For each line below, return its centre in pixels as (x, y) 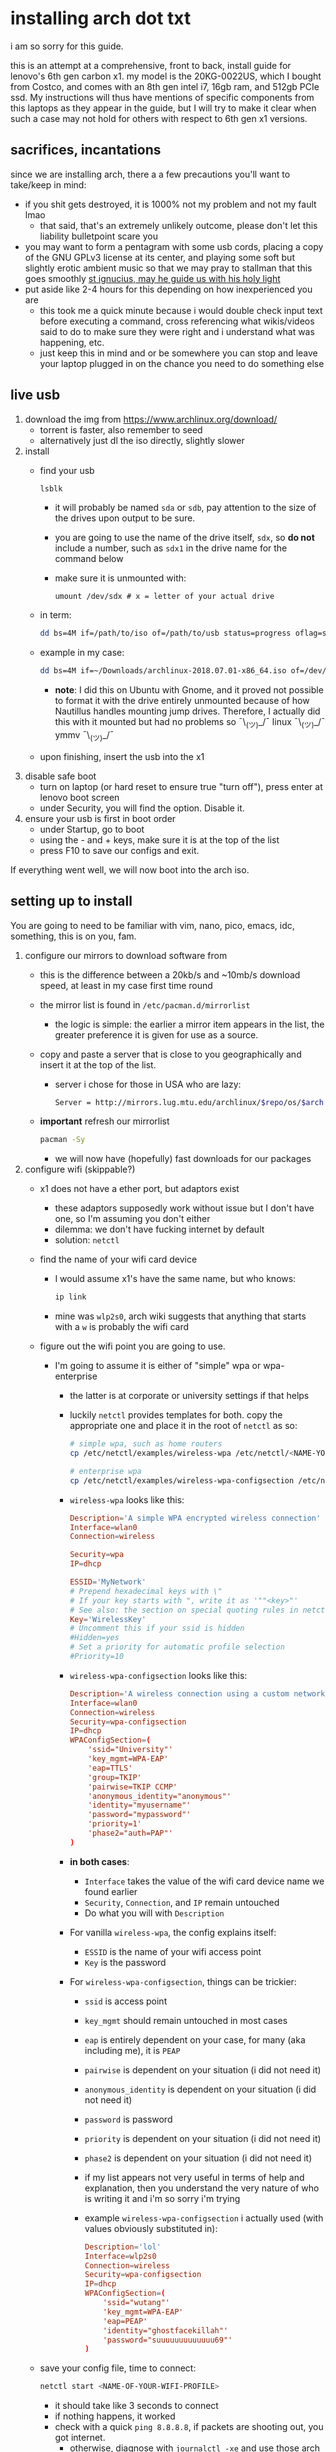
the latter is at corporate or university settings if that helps (189, 1396)
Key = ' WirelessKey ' (108, 1619)
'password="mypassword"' (139, 1815)
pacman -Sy (62, 1140)
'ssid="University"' (130, 1750)
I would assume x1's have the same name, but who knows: (175, 1279)
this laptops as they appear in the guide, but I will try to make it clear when (163, 108)
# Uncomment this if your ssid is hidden (157, 1628)
